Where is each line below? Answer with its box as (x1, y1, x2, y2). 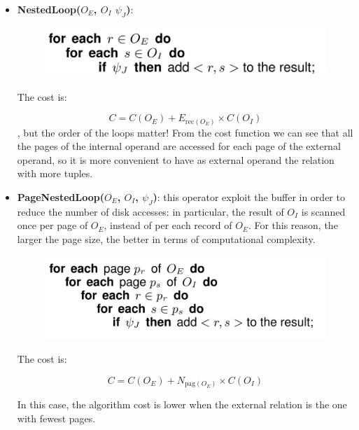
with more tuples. (17, 166, 93, 181)
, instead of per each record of (104, 218, 232, 233)
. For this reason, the (248, 218, 338, 233)
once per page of (17, 218, 88, 233)
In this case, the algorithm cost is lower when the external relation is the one (17, 397, 347, 412)
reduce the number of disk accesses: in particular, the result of (17, 204, 284, 219)
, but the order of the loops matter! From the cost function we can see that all (17, 125, 353, 139)
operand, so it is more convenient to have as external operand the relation (17, 152, 335, 167)
